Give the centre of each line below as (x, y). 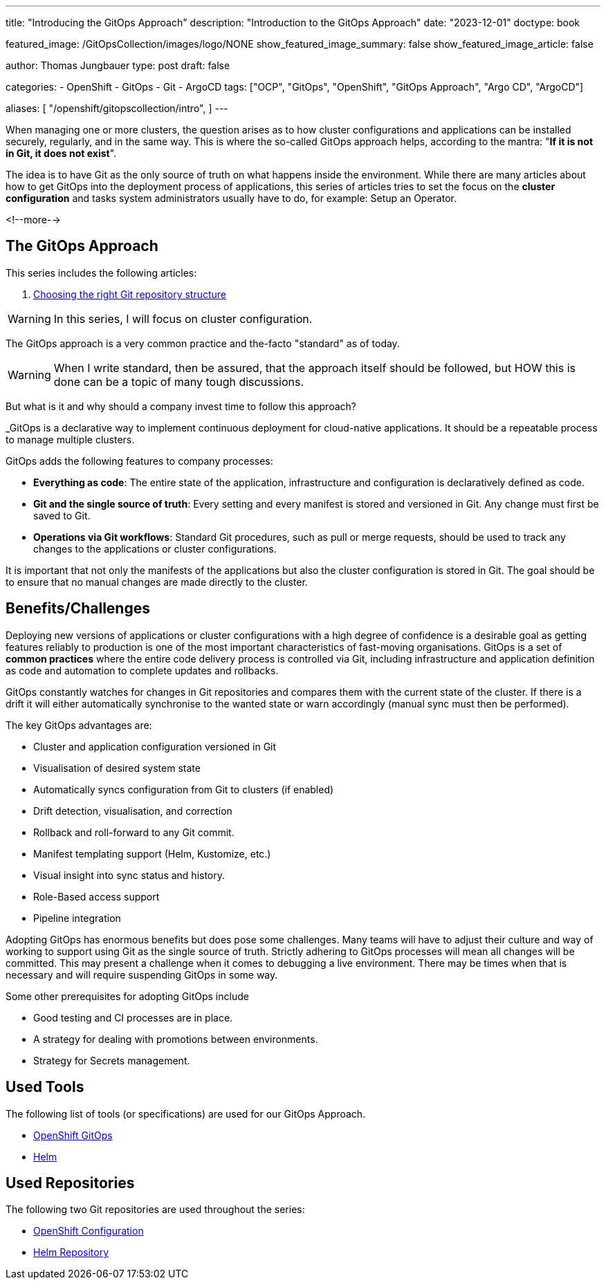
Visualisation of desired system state (117, 768)
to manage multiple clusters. (70, 439)
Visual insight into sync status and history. (129, 875)
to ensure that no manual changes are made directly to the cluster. (157, 582)
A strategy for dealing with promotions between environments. (176, 1039)
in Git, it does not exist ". (61, 153)
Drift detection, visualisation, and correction (133, 811)
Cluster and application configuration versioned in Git (155, 746)
